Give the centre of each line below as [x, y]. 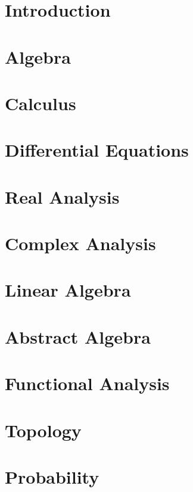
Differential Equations [97, 150]
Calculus [41, 103]
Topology [43, 430]
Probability [52, 476]
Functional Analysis [87, 383]
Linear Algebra [68, 290]
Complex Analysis [80, 243]
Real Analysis [62, 196]
